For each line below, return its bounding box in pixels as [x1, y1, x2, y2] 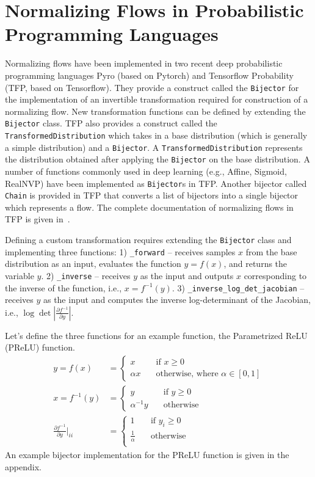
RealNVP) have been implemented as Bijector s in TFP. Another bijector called [5, 177, 307, 189]
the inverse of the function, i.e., [5, 281, 122, 294]
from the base [245, 245, 297, 258]
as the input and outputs [140, 269, 234, 282]
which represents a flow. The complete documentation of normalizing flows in [5, 200, 294, 213]
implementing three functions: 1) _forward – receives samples [5, 245, 236, 258]
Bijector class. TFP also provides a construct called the [5, 117, 217, 129]
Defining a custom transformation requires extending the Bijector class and [5, 233, 292, 246]
